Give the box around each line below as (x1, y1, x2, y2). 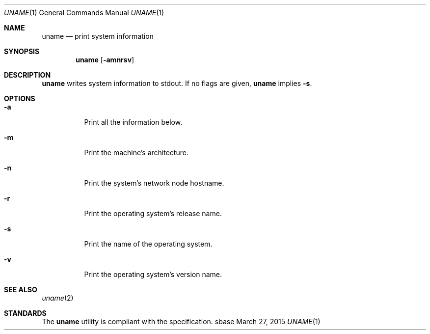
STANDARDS (4, 309, 47, 317)
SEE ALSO (4, 285, 37, 294)
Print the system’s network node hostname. (84, 179, 224, 187)
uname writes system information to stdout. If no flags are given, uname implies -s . (42, 79, 312, 87)
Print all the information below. (84, 118, 183, 126)
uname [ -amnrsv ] (76, 56, 134, 64)
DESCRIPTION (4, 71, 51, 79)
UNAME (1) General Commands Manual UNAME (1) (4, 8, 164, 17)
